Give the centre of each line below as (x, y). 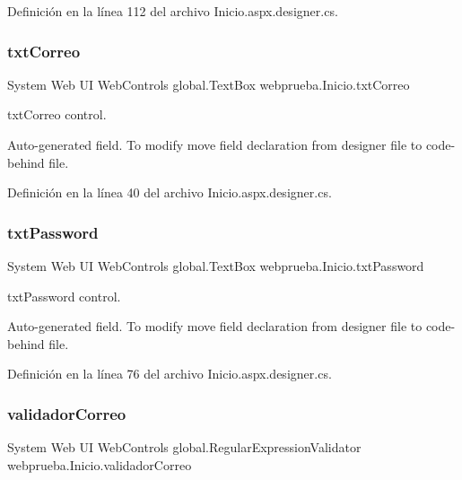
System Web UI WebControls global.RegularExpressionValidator (184, 447)
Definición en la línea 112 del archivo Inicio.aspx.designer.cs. (173, 11)
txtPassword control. (64, 296)
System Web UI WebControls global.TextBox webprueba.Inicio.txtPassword (216, 266)
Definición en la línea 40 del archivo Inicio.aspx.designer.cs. (170, 192)
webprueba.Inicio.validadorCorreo (100, 464)
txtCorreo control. (57, 114)
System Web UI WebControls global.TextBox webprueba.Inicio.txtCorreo (209, 84)
